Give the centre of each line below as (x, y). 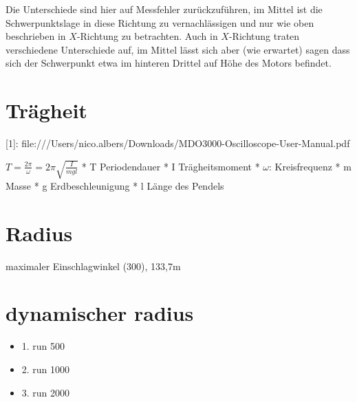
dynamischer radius (100, 313)
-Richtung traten (264, 36)
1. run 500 (43, 346)
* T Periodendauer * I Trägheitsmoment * (171, 166)
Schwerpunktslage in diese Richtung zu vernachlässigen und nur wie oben (160, 22)
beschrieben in (36, 36)
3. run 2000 (46, 392)
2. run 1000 (46, 369)
